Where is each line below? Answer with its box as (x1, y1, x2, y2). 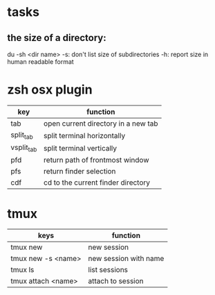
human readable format (7, 58, 74, 66)
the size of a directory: (7, 32, 106, 44)
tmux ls (10, 265, 35, 275)
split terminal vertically (44, 143, 118, 153)
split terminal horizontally (44, 130, 126, 140)
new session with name (88, 254, 165, 264)
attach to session (88, 276, 144, 286)
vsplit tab (10, 143, 37, 153)
